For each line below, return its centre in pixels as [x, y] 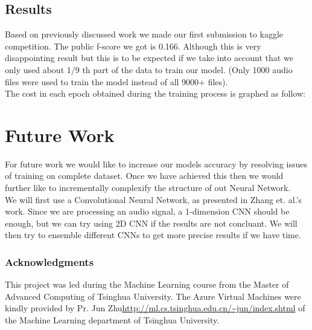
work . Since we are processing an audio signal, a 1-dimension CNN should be [147, 211]
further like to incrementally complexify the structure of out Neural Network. [148, 188]
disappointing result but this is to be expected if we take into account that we [149, 58]
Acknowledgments [49, 261]
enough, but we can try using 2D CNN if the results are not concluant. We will [151, 223]
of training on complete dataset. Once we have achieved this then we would [144, 176]
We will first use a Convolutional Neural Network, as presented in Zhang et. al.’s [154, 199]
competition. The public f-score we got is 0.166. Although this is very [133, 46]
